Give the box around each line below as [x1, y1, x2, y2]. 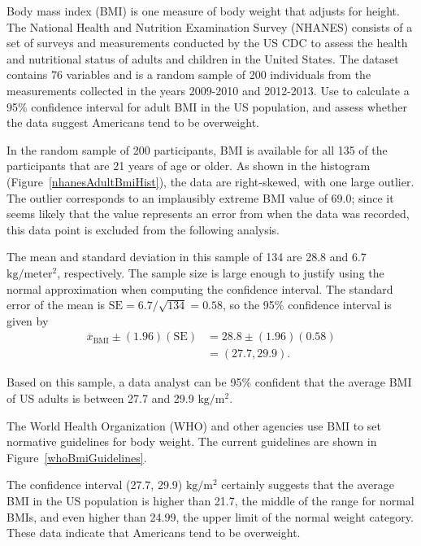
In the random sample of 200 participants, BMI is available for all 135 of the [7, 141, 388, 158]
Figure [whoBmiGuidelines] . [7, 448, 147, 465]
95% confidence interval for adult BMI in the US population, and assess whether [7, 98, 407, 115]
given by [7, 312, 49, 329]
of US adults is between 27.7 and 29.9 [7, 389, 194, 406]
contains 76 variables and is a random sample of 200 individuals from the [7, 66, 371, 83]
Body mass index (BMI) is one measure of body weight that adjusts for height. [7, 2, 400, 19]
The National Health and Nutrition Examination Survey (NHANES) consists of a [7, 18, 413, 35]
